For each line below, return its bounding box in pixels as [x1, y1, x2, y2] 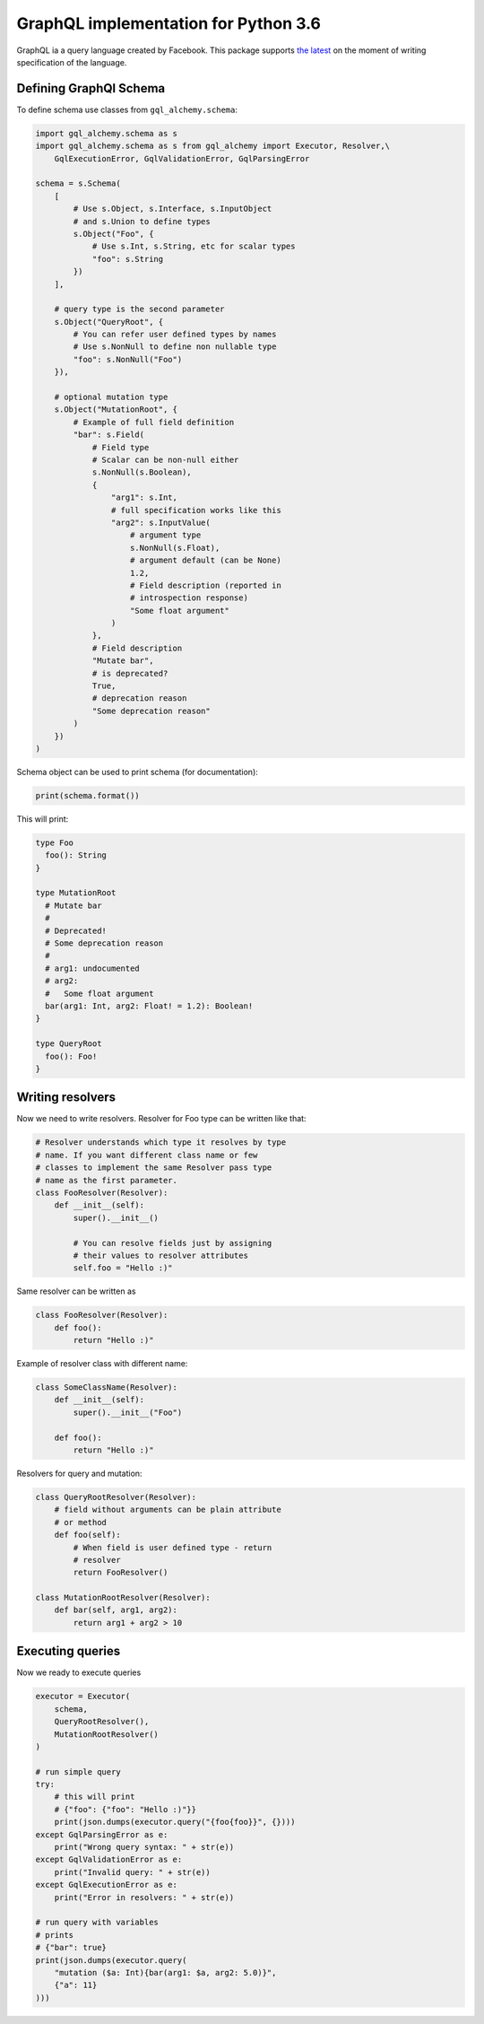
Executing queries [16, 1644, 121, 1659]
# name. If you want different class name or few [35, 1149, 258, 1160]
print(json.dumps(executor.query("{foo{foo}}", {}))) [54, 1817, 296, 1828]
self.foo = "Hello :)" [73, 1263, 174, 1273]
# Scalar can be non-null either [91, 454, 239, 465]
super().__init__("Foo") [73, 1407, 183, 1418]
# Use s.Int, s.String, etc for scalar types [91, 241, 296, 251]
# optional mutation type [54, 392, 169, 403]
